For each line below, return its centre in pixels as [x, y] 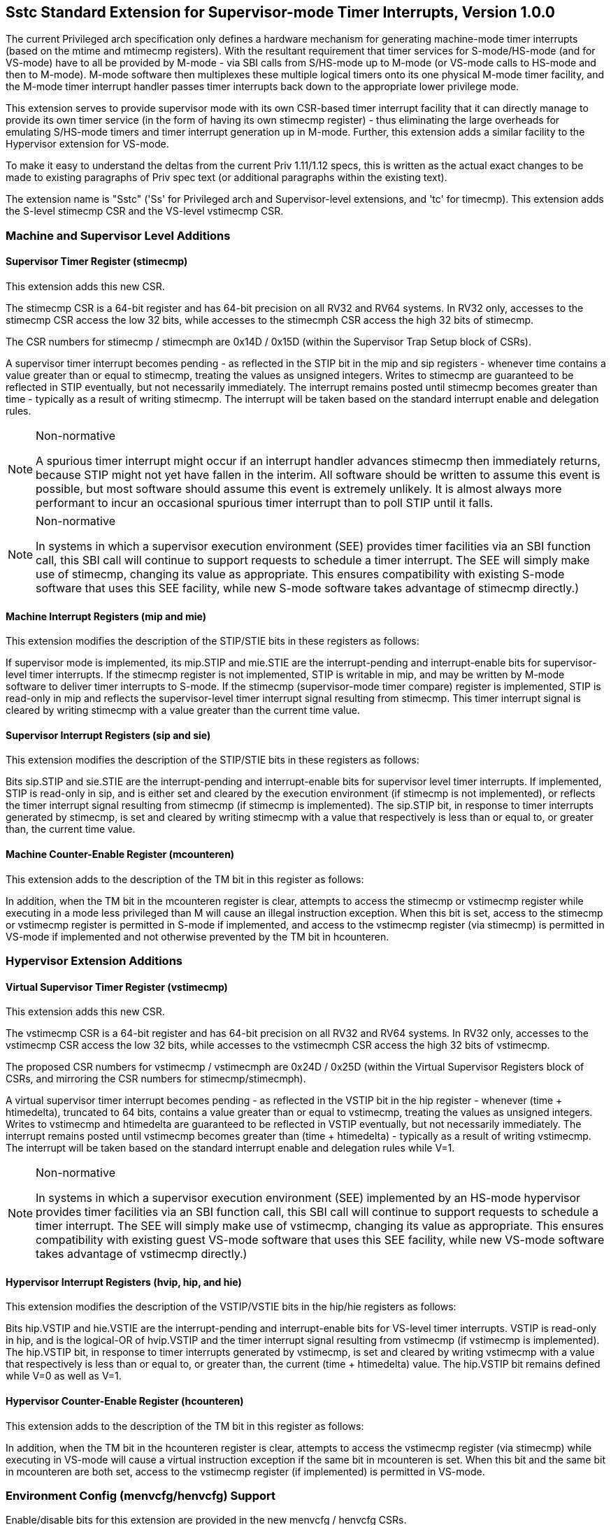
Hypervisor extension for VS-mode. [87, 144]
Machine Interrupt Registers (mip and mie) [106, 616]
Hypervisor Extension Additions [94, 961]
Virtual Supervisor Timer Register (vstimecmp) [117, 987]
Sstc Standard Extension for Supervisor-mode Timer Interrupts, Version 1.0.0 [281, 12]
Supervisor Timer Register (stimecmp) [97, 262]
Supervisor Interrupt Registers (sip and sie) [108, 735]
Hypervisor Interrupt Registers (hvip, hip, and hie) [124, 1282]
